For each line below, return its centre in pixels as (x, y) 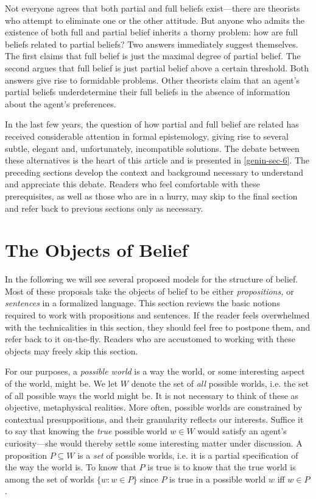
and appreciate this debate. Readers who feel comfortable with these (132, 184)
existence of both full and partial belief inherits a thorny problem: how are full (152, 32)
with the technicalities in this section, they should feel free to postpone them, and (158, 327)
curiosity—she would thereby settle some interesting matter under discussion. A (154, 443)
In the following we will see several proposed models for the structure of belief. (152, 279)
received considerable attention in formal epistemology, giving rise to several (147, 136)
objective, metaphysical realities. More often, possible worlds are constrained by (154, 407)
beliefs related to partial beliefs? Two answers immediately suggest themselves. (152, 44)
